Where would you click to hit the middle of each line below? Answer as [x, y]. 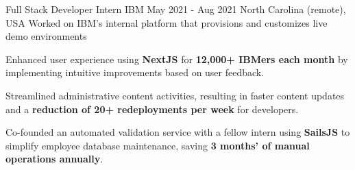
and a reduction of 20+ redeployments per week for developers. [152, 109]
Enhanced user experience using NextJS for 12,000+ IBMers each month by [177, 59]
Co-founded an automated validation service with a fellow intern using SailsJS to [178, 132]
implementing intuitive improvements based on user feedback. [135, 72]
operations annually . [54, 159]
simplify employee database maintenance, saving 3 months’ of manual [158, 145]
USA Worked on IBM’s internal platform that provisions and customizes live [167, 22]
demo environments [46, 36]
